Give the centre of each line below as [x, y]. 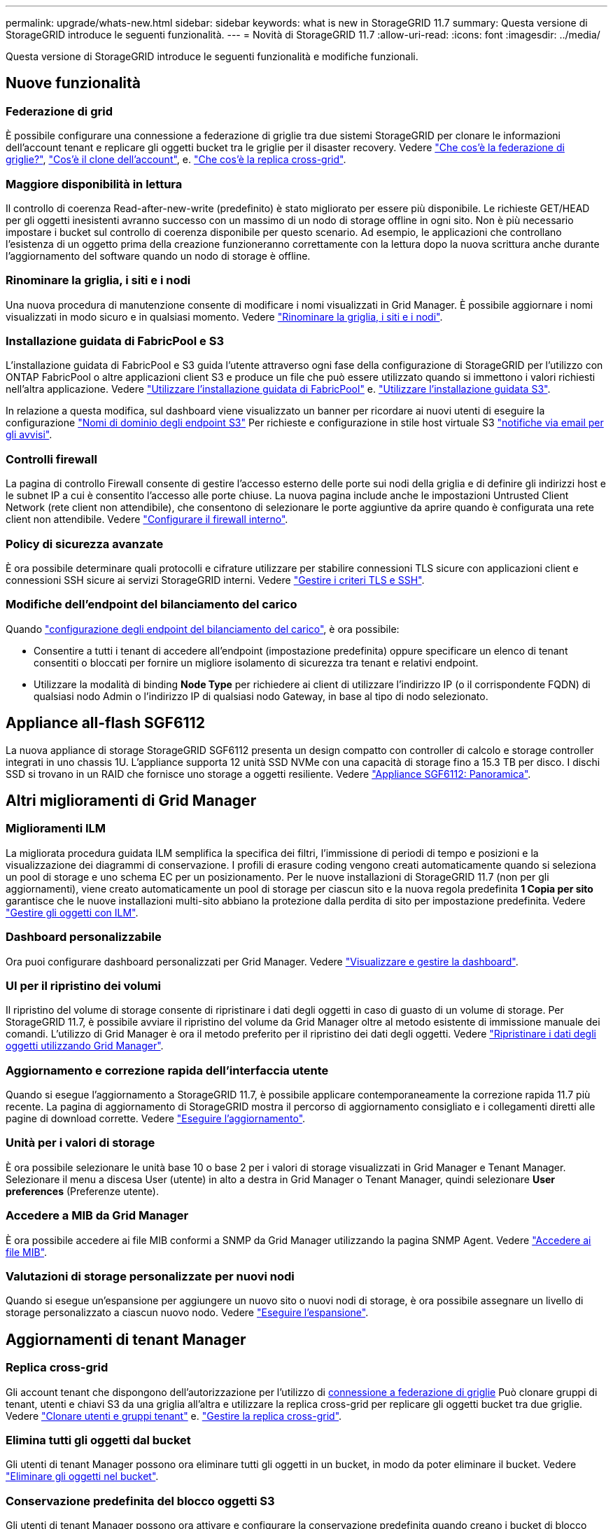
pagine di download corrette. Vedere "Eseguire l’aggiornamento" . [156, 1119]
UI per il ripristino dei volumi [83, 985]
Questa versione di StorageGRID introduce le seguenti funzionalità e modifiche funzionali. [212, 56]
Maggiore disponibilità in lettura [94, 184]
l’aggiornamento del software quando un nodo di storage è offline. [158, 256]
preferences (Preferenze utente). [82, 1191]
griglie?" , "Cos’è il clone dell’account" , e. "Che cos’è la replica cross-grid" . [176, 160]
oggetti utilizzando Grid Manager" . [85, 1046]
